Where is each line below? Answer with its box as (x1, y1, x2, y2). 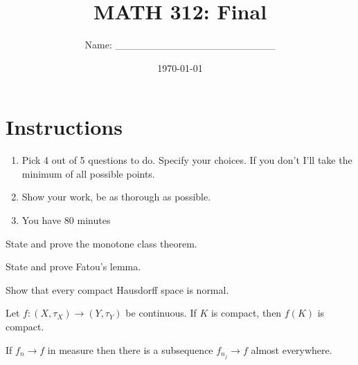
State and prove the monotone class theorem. (6, 236, 197, 250)
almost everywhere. (251, 342, 332, 357)
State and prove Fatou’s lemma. (6, 259, 141, 274)
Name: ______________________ (84, 37, 276, 52)
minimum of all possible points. (21, 166, 155, 180)
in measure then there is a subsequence (47, 342, 213, 357)
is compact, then (211, 306, 282, 320)
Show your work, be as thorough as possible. (21, 189, 211, 204)
